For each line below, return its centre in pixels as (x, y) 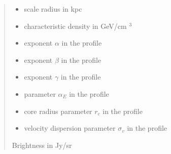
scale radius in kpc (53, 9)
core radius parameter (58, 111)
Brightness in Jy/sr (42, 145)
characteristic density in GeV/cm (75, 26)
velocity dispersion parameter (70, 128)
